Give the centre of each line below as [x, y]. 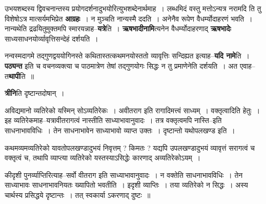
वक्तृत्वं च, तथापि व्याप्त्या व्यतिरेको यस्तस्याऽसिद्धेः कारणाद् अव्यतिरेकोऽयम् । [103, 158]
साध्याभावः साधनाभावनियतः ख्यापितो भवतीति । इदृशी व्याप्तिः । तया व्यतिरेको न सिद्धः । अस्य [126, 185]
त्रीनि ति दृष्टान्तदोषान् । [35, 93]
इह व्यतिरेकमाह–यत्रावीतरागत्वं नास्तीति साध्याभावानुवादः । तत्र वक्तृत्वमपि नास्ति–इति [113, 120]
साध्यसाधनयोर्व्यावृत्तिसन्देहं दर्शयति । [52, 38]
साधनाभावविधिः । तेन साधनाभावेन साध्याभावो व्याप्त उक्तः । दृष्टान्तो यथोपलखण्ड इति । [120, 130]
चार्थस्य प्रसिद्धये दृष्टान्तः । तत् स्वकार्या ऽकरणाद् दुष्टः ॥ [78, 195]
